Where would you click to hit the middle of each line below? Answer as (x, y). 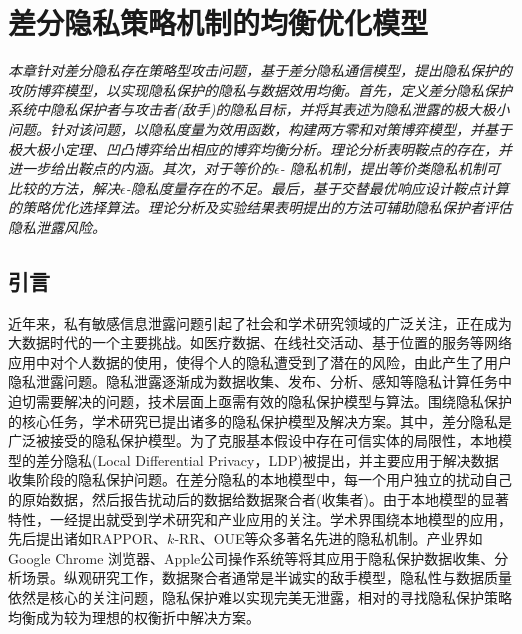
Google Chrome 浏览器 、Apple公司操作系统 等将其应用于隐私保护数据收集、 (251, 557)
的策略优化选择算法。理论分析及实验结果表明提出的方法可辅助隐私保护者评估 (260, 207)
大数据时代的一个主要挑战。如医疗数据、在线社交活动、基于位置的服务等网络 (260, 342)
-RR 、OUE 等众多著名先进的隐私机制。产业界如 (328, 538)
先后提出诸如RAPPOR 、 (88, 538)
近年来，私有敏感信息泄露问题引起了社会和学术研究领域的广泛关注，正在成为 (260, 322)
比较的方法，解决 (64, 187)
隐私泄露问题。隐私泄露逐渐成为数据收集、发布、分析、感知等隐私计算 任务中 (260, 381)
